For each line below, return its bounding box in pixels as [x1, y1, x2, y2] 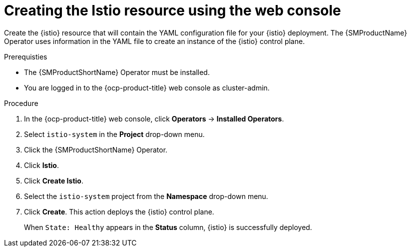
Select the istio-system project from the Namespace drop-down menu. [24, 191, 268, 200]
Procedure [4, 98, 38, 107]
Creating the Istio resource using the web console [4, 2, 341, 19]
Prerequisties [4, 52, 47, 61]
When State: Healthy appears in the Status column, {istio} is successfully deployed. [24, 222, 312, 231]
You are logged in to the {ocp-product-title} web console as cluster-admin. [24, 83, 270, 92]
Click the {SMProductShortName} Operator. [24, 145, 168, 154]
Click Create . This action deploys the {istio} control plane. [24, 207, 214, 216]
